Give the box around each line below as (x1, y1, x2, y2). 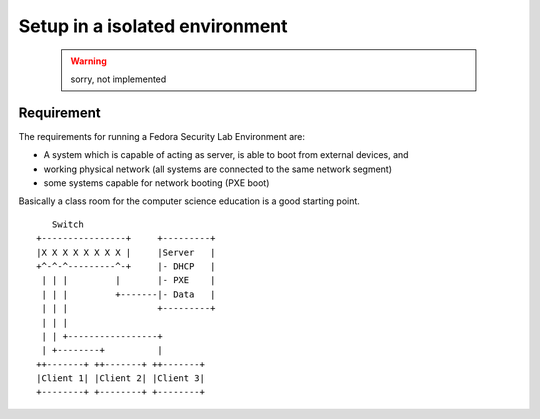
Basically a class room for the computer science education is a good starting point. (18, 195, 360, 207)
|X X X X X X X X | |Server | (36, 246, 216, 258)
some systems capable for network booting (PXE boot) (43, 177, 270, 189)
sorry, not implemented (70, 73, 167, 85)
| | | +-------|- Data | (41, 288, 216, 300)
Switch (51, 218, 84, 230)
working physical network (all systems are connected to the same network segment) (43, 163, 393, 175)
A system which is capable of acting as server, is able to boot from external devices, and (43, 149, 409, 161)
